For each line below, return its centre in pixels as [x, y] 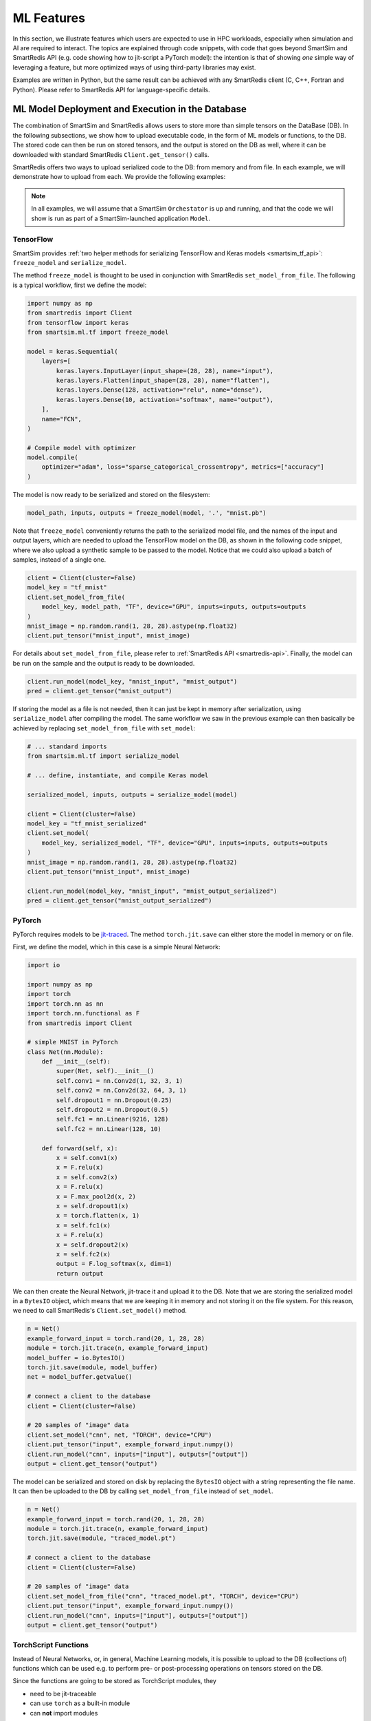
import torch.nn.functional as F [83, 1013]
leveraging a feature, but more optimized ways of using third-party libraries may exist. [134, 67]
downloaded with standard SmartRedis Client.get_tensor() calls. [111, 154]
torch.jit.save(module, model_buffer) [92, 1367]
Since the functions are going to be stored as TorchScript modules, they [114, 1681]
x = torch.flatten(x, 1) [98, 1216]
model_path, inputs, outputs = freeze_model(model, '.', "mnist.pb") [147, 513]
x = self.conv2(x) [87, 1177]
